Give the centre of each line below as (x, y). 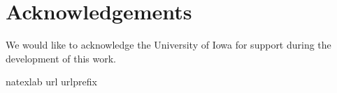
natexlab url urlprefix (51, 82)
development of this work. (61, 58)
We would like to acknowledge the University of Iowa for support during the (168, 45)
